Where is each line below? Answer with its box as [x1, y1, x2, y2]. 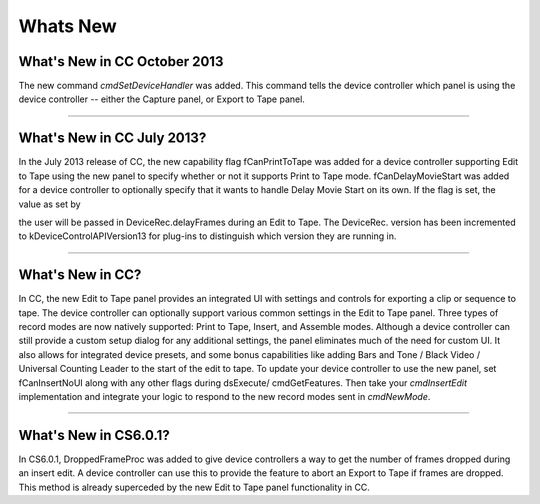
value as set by [18, 198, 81, 210]
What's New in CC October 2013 [18, 53, 224, 70]
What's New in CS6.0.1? [18, 426, 170, 444]
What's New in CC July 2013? [18, 130, 207, 147]
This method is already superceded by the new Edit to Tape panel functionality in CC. [18, 481, 370, 493]
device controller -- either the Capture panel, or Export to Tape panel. [18, 93, 305, 105]
